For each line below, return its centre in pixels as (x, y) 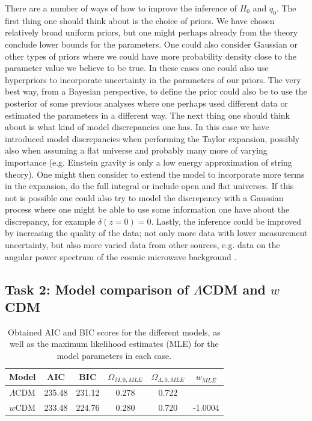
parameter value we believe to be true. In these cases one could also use (137, 68)
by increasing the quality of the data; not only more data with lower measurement (156, 233)
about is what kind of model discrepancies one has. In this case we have (137, 127)
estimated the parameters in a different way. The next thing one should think (148, 115)
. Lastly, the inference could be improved (226, 221)
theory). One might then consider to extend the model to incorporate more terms (155, 174)
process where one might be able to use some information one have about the (147, 209)
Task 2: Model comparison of (97, 289)
